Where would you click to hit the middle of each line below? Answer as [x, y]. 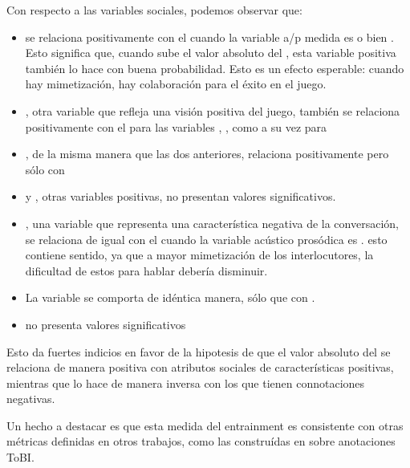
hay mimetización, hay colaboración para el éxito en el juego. [176, 84]
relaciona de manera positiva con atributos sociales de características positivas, [200, 367]
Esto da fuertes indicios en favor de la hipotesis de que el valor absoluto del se [199, 351]
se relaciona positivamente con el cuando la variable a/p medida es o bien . [209, 37]
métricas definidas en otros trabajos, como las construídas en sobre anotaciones [201, 441]
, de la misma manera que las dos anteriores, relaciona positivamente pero [207, 154]
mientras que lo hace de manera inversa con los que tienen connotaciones [186, 383]
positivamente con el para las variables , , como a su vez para [176, 126]
